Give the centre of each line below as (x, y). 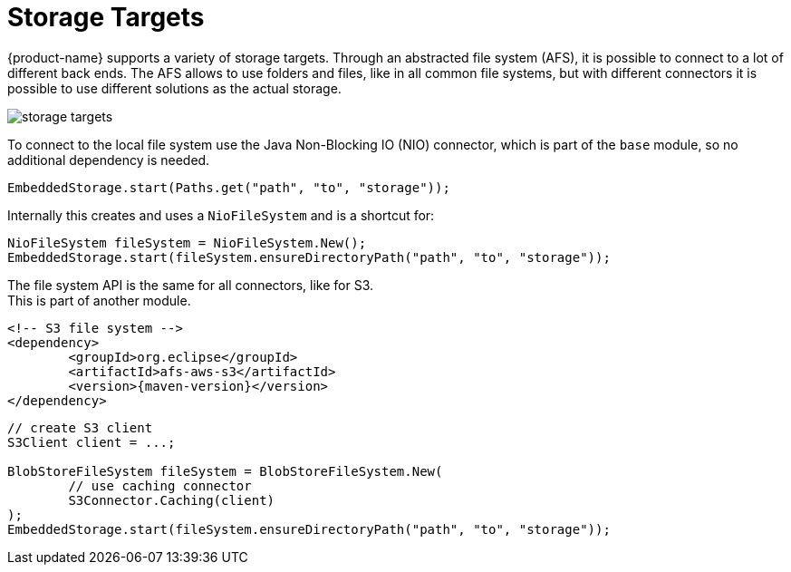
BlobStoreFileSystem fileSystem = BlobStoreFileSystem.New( (225, 471)
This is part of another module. (99, 300)
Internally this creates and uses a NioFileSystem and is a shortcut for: (221, 215)
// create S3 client (80, 427)
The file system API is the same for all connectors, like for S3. (191, 285)
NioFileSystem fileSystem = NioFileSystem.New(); (187, 242)
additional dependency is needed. (109, 160)
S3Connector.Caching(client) (172, 500)
